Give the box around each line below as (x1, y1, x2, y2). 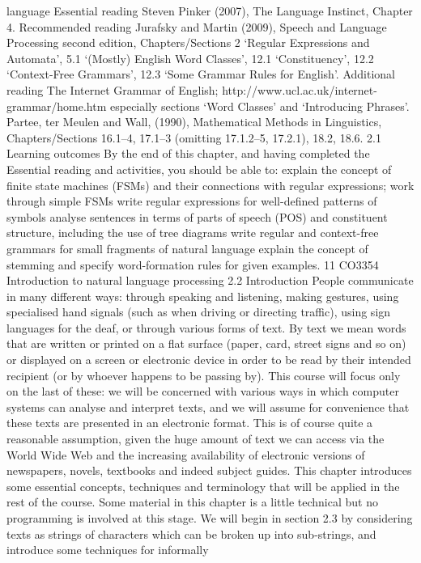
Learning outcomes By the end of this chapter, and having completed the (6, 145, 370, 162)
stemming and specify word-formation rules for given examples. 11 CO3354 (6, 256, 379, 273)
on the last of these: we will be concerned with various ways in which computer (6, 383, 399, 400)
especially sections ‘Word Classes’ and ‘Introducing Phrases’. (110, 97, 410, 114)
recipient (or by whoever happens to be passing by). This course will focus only (6, 366, 401, 383)
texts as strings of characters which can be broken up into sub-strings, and (6, 525, 376, 542)
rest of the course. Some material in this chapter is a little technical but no (6, 493, 378, 510)
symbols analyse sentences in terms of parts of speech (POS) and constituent (6, 208, 388, 225)
